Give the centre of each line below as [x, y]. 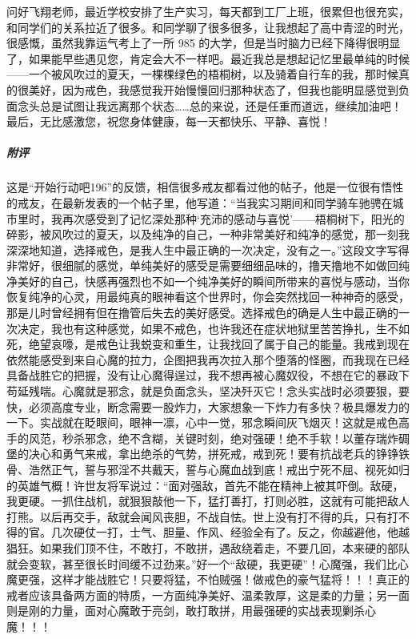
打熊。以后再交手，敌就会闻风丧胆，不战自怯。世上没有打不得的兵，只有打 [202, 516]
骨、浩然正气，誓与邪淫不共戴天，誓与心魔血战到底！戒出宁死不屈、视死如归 [208, 469]
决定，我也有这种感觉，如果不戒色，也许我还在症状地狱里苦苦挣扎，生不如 [213, 328]
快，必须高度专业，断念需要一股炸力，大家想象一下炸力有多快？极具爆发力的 [208, 406]
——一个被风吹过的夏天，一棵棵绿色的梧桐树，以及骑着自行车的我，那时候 [202, 74]
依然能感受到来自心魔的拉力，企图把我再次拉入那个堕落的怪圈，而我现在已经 [208, 359]
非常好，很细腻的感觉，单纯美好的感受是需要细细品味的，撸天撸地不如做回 [202, 265]
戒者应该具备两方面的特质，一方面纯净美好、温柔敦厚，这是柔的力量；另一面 [208, 595]
